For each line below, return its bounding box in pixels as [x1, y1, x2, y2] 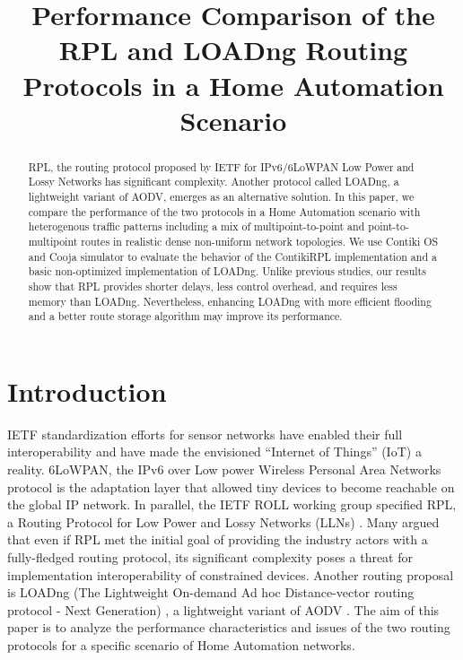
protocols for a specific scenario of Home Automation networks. [7, 636, 355, 655]
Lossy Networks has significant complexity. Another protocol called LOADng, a [28, 174, 399, 189]
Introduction [7, 372, 167, 409]
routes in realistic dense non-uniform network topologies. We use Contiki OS [81, 234, 439, 249]
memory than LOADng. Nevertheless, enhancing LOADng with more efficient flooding [28, 293, 432, 308]
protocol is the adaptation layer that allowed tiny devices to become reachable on [7, 477, 455, 496]
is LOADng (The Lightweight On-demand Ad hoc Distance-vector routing [7, 583, 415, 602]
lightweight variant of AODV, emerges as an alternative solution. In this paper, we [28, 189, 415, 204]
